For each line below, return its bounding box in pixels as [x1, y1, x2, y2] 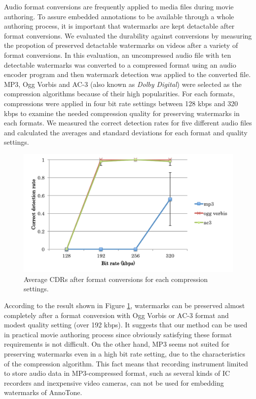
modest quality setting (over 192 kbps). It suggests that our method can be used [4, 319, 248, 330]
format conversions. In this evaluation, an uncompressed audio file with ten [4, 49, 231, 60]
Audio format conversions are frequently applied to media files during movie [4, 1, 234, 11]
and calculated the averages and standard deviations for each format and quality [4, 127, 248, 137]
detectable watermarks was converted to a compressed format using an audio [4, 59, 236, 70]
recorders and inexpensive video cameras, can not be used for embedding [4, 377, 224, 388]
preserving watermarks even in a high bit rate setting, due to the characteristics [4, 348, 246, 359]
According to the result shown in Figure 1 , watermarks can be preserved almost [4, 300, 245, 311]
